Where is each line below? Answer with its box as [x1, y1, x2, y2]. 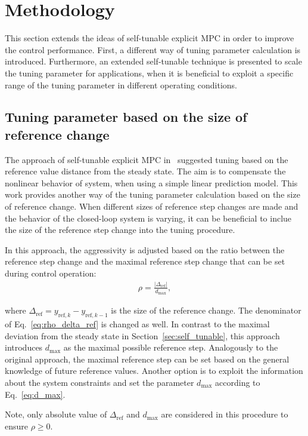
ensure [5, 419, 29, 432]
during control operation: [5, 267, 97, 280]
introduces [5, 341, 43, 354]
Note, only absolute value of [5, 408, 107, 420]
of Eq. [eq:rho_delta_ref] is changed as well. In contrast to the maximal [5, 318, 270, 330]
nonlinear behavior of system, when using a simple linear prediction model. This [5, 176, 298, 189]
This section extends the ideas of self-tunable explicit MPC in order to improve [5, 32, 294, 44]
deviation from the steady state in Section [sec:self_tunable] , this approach [5, 329, 280, 342]
